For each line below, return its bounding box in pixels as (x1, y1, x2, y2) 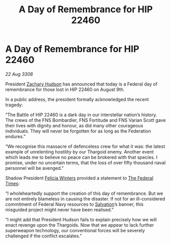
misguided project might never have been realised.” (5, 206, 114, 213)
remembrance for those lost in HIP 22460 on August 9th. (5, 86, 125, 93)
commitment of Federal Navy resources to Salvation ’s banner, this (5, 201, 144, 207)
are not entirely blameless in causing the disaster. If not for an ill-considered (5, 195, 165, 202)
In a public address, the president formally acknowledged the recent (5, 96, 149, 102)
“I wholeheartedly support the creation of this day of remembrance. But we (5, 190, 163, 196)
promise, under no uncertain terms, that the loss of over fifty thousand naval (5, 160, 166, 166)
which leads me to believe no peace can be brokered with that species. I (5, 154, 158, 160)
